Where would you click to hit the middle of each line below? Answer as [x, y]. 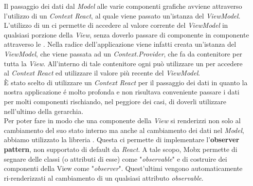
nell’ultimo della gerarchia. [44, 111]
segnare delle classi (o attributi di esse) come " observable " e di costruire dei [116, 158]
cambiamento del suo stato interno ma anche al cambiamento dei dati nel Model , [124, 130]
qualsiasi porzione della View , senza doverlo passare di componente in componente [126, 34]
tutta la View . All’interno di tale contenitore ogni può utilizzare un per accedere [123, 63]
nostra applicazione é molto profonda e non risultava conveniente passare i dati [122, 92]
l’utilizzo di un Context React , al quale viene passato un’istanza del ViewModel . [122, 15]
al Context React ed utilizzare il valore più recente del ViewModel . [102, 73]
